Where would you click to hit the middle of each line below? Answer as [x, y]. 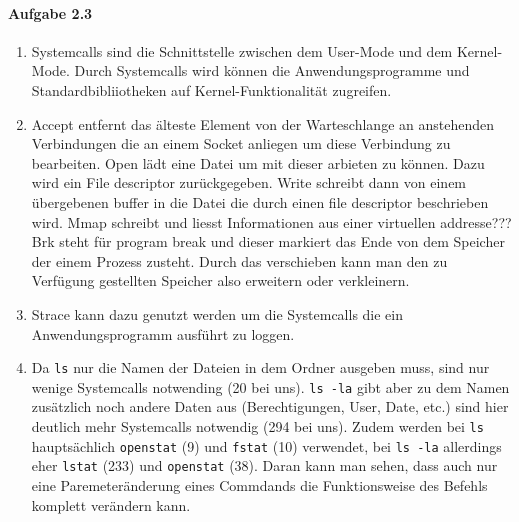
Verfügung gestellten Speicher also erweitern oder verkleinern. [220, 280]
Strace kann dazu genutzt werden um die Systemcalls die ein [217, 313]
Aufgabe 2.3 [50, 12]
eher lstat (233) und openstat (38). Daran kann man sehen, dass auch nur [264, 465]
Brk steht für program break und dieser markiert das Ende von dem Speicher [268, 241]
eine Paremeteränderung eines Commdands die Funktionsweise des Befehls [259, 484]
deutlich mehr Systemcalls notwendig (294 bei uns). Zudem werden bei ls [257, 426]
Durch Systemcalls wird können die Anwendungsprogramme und [272, 70]
